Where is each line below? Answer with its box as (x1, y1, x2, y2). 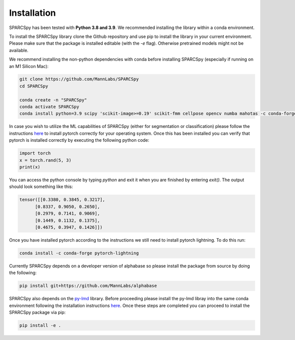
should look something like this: (9, 184, 73, 189)
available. (9, 47, 29, 53)
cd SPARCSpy (19, 83, 49, 89)
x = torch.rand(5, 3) (19, 157, 72, 163)
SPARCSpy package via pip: (9, 309, 66, 315)
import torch (19, 151, 51, 156)
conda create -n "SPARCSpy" (19, 97, 87, 103)
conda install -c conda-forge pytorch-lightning (19, 250, 139, 256)
